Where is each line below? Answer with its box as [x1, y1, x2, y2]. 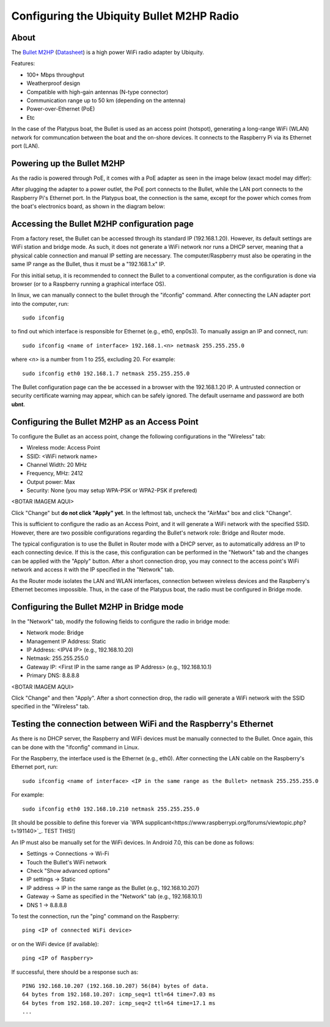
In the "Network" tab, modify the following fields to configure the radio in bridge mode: [11, 618, 230, 625]
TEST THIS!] [43, 828, 76, 835]
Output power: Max [26, 478, 76, 486]
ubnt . [11, 401, 26, 408]
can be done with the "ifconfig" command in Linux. [11, 743, 140, 751]
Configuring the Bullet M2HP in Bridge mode [11, 601, 184, 612]
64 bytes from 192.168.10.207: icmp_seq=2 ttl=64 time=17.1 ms [22, 999, 216, 1006]
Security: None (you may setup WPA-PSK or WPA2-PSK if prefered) [26, 487, 198, 494]
